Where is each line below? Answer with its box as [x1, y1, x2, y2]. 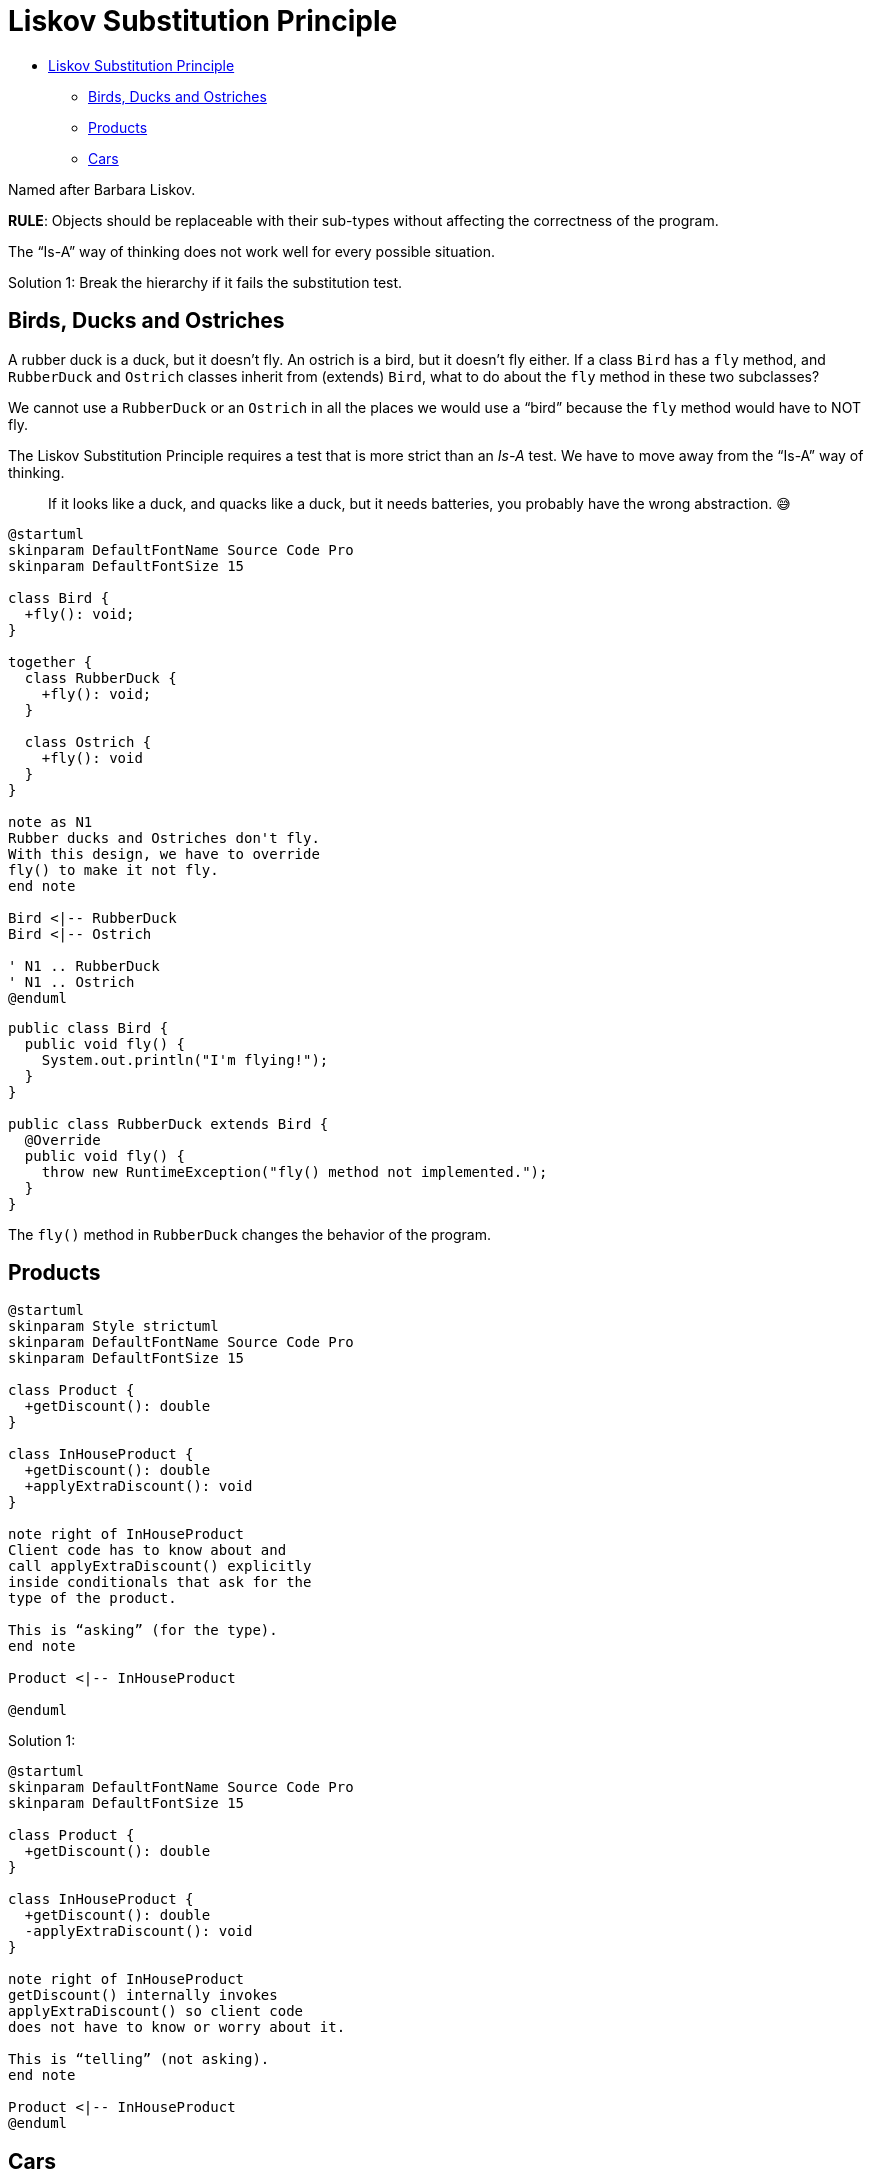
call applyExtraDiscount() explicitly [8, 1558, 312, 1575]
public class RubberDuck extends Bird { [8, 1115, 329, 1132]
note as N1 [8, 813, 93, 830]
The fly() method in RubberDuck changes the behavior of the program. [8, 1225, 492, 1243]
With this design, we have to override [8, 845, 320, 862]
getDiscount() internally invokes [8, 1987, 278, 2004]
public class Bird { [8, 1019, 169, 1036]
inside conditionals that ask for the [8, 1574, 312, 1591]
